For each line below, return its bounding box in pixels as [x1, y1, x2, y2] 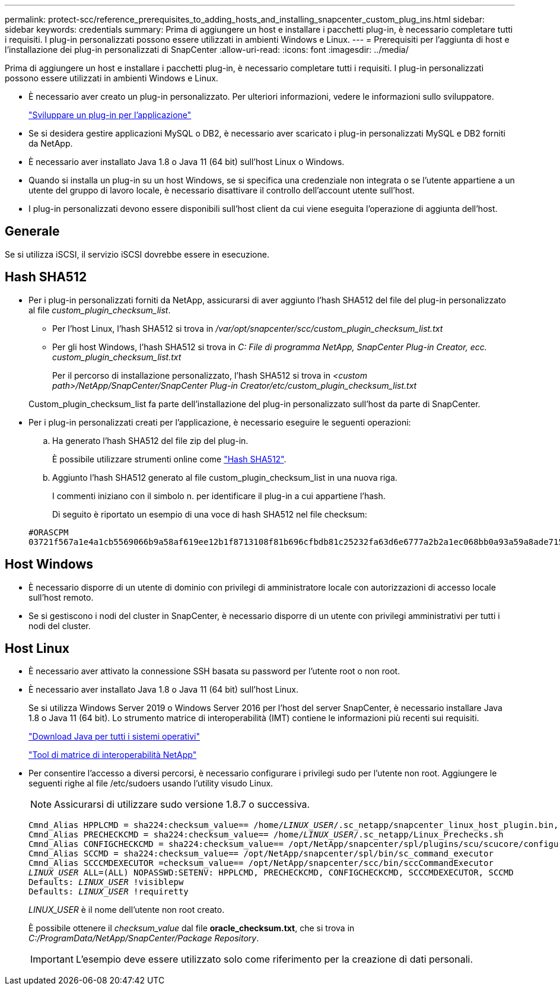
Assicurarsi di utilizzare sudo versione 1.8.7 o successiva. [54, 798, 310, 811]
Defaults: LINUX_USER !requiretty [28, 887, 189, 897]
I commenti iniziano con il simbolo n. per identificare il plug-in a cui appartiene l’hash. [52, 490, 386, 501]
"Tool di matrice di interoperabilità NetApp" [28, 750, 197, 760]
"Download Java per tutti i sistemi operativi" [28, 731, 201, 742]
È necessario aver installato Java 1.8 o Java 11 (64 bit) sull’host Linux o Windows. [28, 157, 345, 167]
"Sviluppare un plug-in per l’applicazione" [28, 110, 192, 120]
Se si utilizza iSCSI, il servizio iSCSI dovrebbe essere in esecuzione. [5, 249, 269, 259]
